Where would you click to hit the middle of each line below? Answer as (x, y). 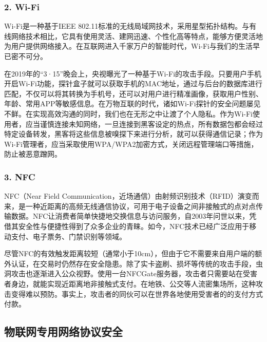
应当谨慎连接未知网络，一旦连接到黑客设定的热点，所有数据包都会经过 (144, 123)
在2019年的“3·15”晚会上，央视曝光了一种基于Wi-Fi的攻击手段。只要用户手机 (133, 73)
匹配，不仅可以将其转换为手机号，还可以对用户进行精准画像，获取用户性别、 (133, 93)
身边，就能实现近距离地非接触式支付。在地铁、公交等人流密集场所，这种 (133, 283)
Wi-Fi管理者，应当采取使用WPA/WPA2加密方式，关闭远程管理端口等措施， (131, 144)
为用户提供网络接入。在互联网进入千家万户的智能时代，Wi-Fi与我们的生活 (128, 46)
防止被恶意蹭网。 (33, 154)
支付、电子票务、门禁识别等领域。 (69, 236)
